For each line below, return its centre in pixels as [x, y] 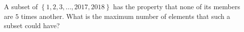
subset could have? [32, 25]
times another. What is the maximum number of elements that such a [126, 16]
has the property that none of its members [176, 6]
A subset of [21, 6]
